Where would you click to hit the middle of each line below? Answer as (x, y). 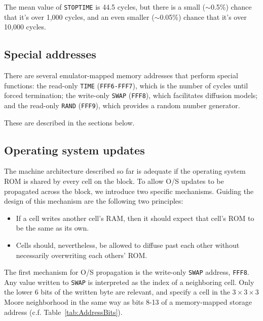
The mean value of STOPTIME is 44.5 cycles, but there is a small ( (105, 7)
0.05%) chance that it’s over (203, 17)
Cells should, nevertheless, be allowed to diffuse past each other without (128, 245)
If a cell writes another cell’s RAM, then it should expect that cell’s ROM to (135, 218)
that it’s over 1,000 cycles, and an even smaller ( (79, 17)
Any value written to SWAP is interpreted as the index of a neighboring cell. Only (129, 282)
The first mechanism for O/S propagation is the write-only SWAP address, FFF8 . (127, 272)
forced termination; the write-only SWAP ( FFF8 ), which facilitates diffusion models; (131, 95)
